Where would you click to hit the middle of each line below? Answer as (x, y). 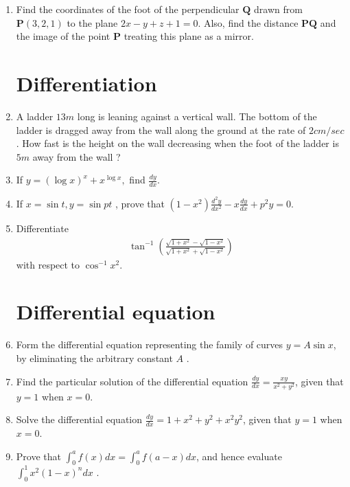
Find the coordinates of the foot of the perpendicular (128, 9)
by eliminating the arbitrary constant (94, 358)
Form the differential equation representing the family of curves (150, 344)
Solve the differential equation (79, 419)
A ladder (35, 116)
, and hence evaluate (239, 456)
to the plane (92, 22)
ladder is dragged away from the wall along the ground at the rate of (161, 129)
